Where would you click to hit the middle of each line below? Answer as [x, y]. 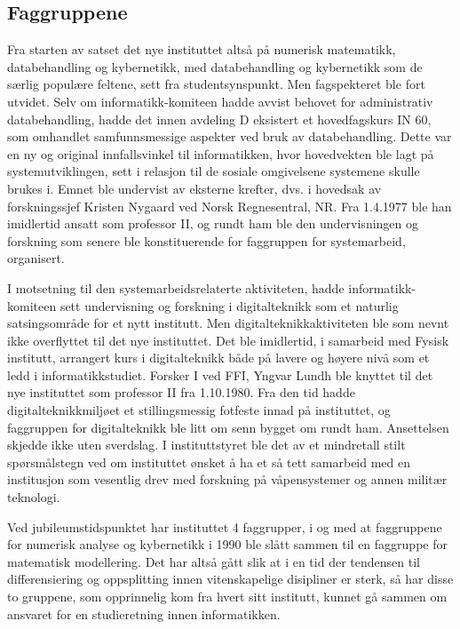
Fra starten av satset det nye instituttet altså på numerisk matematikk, [202, 49]
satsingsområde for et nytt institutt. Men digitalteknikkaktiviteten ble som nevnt [228, 323]
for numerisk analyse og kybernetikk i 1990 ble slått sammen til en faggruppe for [227, 544]
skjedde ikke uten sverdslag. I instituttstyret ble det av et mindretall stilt [206, 445]
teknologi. [34, 497]
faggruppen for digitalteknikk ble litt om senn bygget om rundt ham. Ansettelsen [228, 427]
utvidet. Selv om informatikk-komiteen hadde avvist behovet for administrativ [220, 101]
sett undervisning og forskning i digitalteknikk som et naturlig [229, 305]
